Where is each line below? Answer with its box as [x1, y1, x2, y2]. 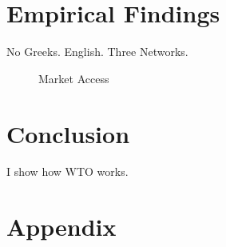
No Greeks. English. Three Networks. [6, 43, 188, 60]
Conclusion [6, 117, 130, 149]
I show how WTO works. [6, 163, 129, 180]
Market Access [38, 70, 109, 86]
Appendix [6, 210, 117, 243]
